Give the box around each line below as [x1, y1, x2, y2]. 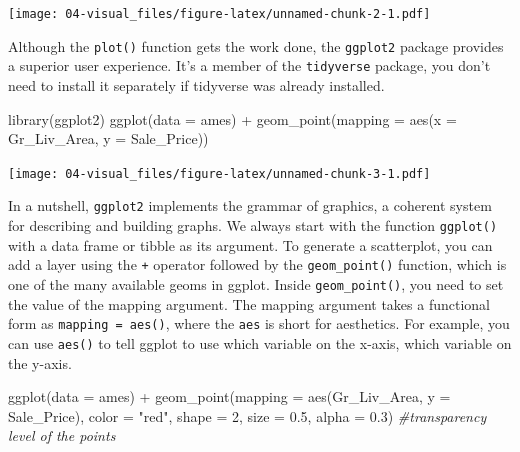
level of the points [8, 425, 116, 446]
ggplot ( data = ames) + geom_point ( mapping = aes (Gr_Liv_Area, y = [8, 386, 451, 407]
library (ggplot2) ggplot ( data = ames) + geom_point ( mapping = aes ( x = [8, 108, 457, 129]
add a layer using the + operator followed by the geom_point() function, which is [8, 254, 507, 275]
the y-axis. [8, 352, 72, 373]
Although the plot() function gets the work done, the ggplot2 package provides [8, 35, 504, 56]
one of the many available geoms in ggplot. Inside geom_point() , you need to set [8, 273, 504, 294]
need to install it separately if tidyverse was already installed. [8, 74, 385, 95]
